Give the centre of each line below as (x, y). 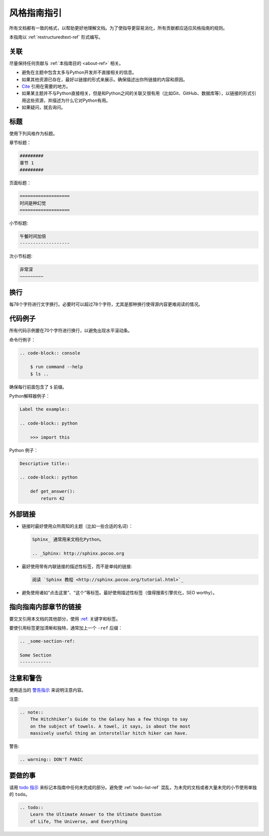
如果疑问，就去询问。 (44, 107)
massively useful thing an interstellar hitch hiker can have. (109, 733)
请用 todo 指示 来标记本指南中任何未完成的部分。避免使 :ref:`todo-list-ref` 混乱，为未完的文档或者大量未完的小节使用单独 (133, 787)
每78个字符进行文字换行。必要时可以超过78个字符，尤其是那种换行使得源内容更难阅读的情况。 (106, 304)
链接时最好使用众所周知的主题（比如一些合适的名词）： (77, 526)
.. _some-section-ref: (47, 641)
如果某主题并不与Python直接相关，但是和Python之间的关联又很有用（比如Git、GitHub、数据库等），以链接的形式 (137, 93)
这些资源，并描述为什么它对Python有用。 (68, 100)
